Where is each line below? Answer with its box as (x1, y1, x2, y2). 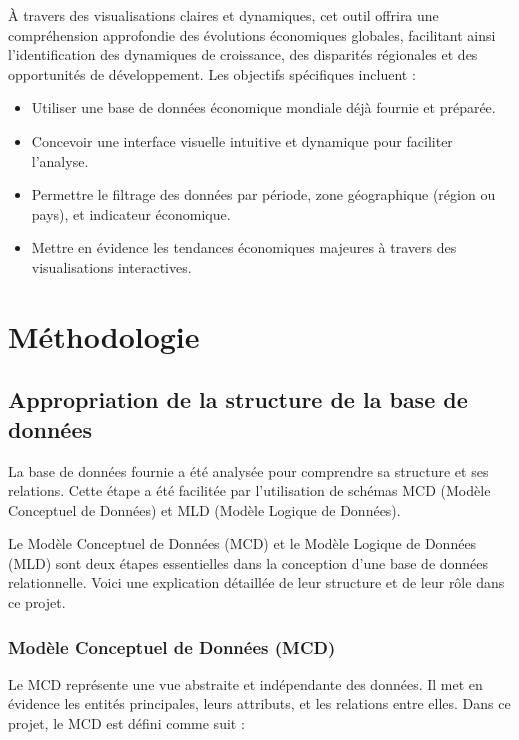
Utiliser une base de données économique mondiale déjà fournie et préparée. (31, 97, 496, 118)
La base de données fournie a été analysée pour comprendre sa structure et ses (8, 460, 489, 481)
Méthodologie (8, 315, 200, 356)
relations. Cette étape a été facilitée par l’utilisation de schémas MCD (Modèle (8, 480, 491, 501)
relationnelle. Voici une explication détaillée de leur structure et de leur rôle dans (8, 572, 505, 593)
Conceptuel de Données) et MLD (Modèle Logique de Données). (8, 499, 401, 520)
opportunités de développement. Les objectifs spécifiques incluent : (8, 63, 416, 84)
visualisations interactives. (31, 256, 192, 277)
